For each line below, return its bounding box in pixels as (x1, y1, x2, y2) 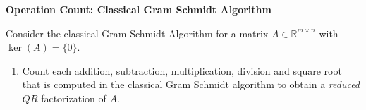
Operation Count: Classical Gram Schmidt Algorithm (6, 2, 272, 16)
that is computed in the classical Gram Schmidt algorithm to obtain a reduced (22, 77, 360, 92)
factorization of (41, 90, 106, 105)
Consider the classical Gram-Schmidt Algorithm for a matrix (6, 25, 269, 40)
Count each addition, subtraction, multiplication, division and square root (22, 63, 342, 78)
